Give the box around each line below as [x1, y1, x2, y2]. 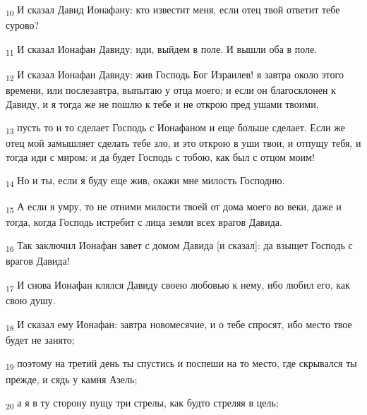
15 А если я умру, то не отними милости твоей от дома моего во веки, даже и [6, 198, 342, 215]
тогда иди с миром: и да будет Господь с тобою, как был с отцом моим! [6, 149, 315, 164]
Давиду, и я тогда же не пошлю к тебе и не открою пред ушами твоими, [6, 96, 319, 111]
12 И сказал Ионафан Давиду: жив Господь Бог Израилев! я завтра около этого [6, 66, 344, 83]
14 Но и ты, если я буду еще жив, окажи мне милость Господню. [6, 173, 285, 190]
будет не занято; [6, 332, 75, 347]
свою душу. [6, 293, 56, 308]
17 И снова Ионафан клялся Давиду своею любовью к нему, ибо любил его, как [6, 277, 350, 294]
